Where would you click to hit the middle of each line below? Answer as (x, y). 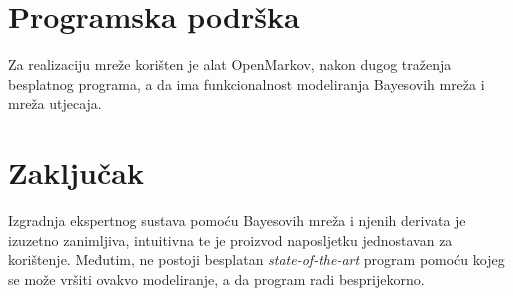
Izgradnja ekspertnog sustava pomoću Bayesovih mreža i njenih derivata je (237, 220)
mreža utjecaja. (55, 103)
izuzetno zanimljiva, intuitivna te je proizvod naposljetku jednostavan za (230, 239)
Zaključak (76, 172)
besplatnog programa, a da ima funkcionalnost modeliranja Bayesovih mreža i (246, 83)
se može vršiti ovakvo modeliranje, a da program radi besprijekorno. (216, 278)
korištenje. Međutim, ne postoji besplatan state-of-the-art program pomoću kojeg (256, 259)
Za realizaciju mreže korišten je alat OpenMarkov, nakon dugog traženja (230, 64)
